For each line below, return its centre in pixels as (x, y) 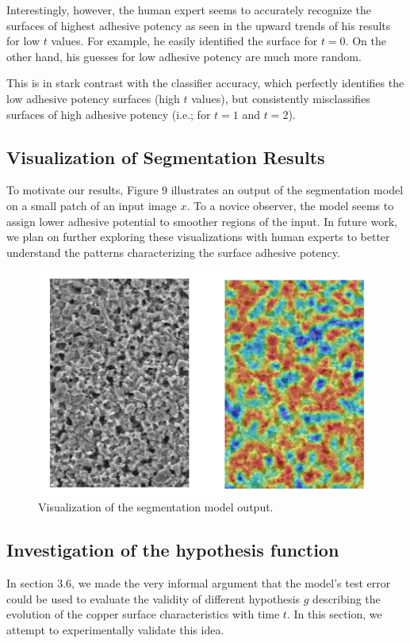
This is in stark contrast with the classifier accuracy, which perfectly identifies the (205, 83)
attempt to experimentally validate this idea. (115, 630)
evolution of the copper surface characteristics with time (143, 614)
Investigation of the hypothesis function (173, 550)
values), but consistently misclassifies (281, 98)
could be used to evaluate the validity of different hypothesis (153, 598)
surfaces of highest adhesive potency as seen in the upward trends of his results (199, 25)
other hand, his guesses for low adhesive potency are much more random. (184, 56)
